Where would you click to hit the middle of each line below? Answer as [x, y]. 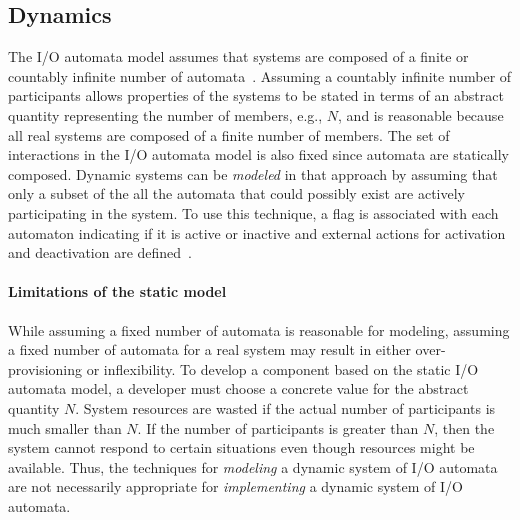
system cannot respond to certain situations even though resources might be [241, 447]
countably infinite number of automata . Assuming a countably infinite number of [260, 75]
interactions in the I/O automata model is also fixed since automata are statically [258, 154]
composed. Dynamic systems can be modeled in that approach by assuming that [253, 173]
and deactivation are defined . [100, 252]
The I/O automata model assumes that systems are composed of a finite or [238, 56]
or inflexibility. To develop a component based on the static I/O [282, 368]
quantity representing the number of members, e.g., [165, 114]
